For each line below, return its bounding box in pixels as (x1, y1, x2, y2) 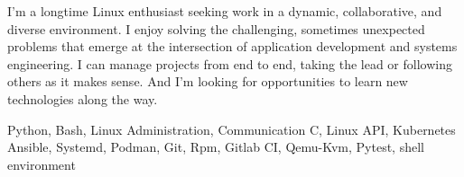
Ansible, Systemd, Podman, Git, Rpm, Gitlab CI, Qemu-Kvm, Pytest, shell (7, 137, 424, 156)
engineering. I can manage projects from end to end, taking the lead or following (7, 54, 452, 73)
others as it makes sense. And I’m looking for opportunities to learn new (7, 72, 408, 91)
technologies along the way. (7, 89, 158, 108)
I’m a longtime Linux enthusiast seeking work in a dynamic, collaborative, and (7, 2, 442, 20)
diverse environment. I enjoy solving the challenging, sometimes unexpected (7, 19, 425, 38)
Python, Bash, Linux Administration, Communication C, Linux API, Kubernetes (7, 119, 456, 138)
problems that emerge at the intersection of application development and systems (7, 37, 458, 56)
